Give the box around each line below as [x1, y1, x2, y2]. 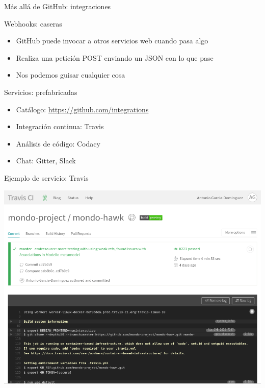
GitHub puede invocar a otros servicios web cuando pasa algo [16, 35, 208, 46]
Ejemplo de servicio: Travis [4, 172, 89, 183]
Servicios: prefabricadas [4, 86, 77, 97]
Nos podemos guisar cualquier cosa [16, 69, 125, 80]
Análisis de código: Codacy [16, 138, 100, 149]
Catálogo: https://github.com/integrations [16, 104, 149, 114]
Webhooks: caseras [4, 18, 62, 29]
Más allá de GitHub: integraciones [4, 1, 111, 11]
